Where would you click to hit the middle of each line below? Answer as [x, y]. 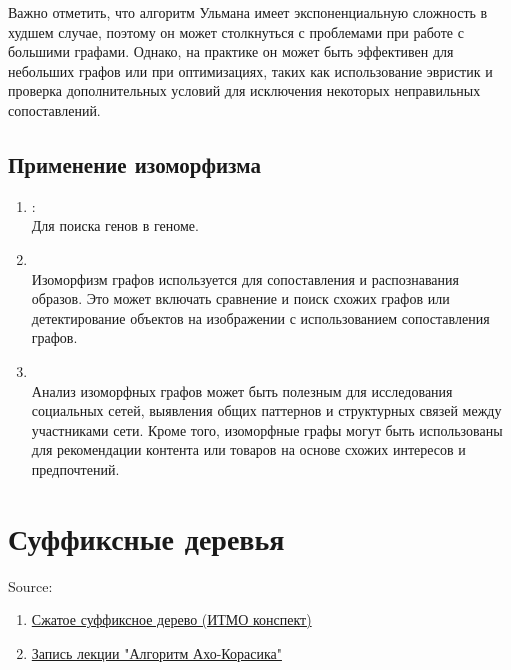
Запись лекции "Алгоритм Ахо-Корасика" [156, 652]
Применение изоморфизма [134, 163]
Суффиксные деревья [146, 537]
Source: [30, 585]
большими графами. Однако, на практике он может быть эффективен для [231, 51]
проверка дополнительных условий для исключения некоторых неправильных [244, 90]
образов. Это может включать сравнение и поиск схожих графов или [240, 298]
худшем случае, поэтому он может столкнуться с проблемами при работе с [236, 31]
